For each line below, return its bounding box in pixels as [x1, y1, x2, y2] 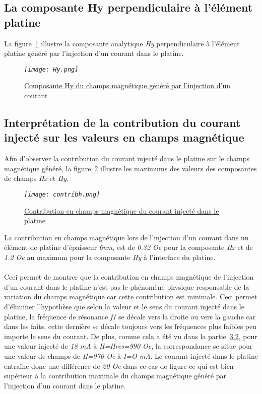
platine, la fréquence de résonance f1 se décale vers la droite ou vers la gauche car [4, 311, 256, 321]
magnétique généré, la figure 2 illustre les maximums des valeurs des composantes [4, 163, 257, 173]
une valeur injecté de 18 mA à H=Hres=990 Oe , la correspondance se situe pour [4, 341, 253, 351]
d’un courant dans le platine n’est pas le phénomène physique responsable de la [4, 281, 249, 292]
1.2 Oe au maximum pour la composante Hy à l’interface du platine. [4, 252, 216, 262]
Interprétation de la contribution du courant [4, 115, 241, 130]
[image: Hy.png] [24, 65, 79, 73]
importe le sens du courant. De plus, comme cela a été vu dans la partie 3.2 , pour [4, 331, 257, 341]
